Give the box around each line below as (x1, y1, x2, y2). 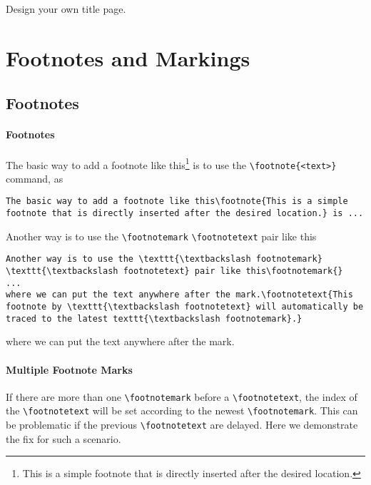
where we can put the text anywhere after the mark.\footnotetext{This (6, 290, 353, 300)
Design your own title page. (6, 1, 126, 16)
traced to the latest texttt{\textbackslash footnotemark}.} (6, 313, 303, 324)
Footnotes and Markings (6, 43, 250, 72)
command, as (6, 170, 63, 185)
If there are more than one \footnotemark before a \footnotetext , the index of (6, 389, 357, 404)
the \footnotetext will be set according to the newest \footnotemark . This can (6, 403, 358, 418)
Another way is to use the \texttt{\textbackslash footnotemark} (6, 254, 322, 265)
